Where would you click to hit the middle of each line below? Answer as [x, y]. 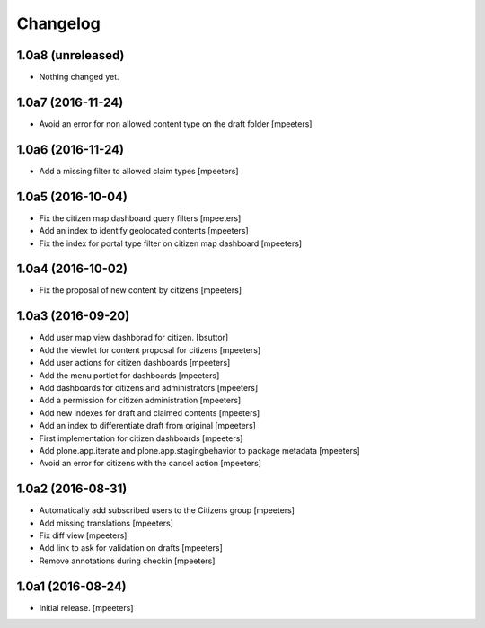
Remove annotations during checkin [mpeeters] [127, 561]
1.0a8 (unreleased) [71, 55]
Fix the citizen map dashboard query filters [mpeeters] [140, 218]
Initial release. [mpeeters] [86, 607]
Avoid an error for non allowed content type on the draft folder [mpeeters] [176, 124]
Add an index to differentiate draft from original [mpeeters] [147, 426]
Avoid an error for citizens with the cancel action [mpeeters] [150, 464]
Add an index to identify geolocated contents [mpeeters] [144, 231]
